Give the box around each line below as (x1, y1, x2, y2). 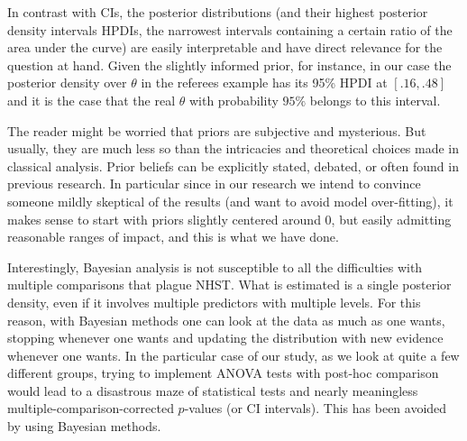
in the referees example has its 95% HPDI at (141, 73, 388, 92)
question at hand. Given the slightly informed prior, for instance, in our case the (7, 55, 452, 74)
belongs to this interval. (309, 90, 441, 109)
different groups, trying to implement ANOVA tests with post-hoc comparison (7, 363, 439, 382)
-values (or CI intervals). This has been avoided (184, 399, 447, 418)
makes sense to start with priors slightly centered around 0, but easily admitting (7, 209, 452, 228)
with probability (188, 90, 279, 109)
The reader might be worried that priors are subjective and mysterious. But (7, 121, 426, 140)
